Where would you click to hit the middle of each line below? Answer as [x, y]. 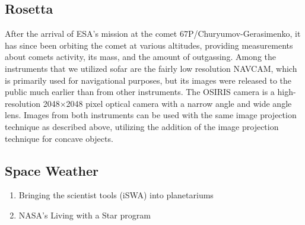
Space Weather [52, 170]
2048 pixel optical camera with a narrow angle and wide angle [179, 103]
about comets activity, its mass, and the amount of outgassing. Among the [141, 57]
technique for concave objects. [59, 138]
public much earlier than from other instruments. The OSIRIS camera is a [140, 92]
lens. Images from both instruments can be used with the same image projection [151, 115]
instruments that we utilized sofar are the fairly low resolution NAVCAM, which [151, 68]
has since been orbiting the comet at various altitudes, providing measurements [149, 45]
